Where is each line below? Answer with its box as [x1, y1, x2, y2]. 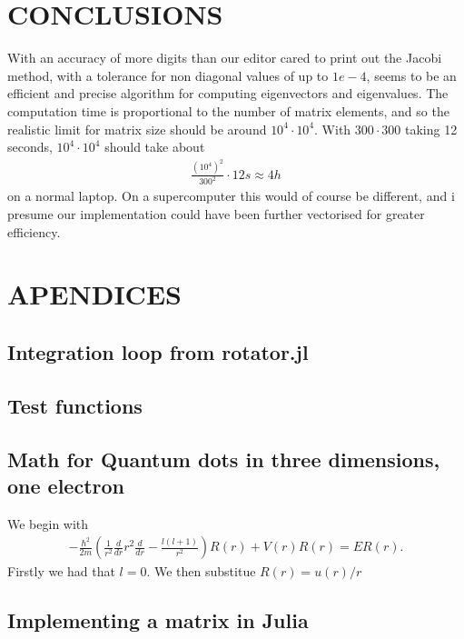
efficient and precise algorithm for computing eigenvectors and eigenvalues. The [7, 84, 449, 103]
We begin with [7, 514, 89, 533]
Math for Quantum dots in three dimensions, [7, 444, 440, 473]
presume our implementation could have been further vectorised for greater [7, 205, 425, 224]
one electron [7, 471, 125, 499]
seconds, [7, 137, 53, 156]
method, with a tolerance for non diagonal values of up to [7, 65, 329, 85]
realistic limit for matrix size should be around [7, 119, 267, 138]
